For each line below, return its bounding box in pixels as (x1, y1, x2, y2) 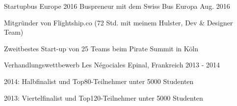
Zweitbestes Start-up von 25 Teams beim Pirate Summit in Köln (4, 43, 198, 53)
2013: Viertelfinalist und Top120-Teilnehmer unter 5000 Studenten (4, 92, 203, 103)
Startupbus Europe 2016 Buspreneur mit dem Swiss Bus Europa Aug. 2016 (4, 1, 230, 11)
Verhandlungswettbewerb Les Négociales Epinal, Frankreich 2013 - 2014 (4, 60, 220, 70)
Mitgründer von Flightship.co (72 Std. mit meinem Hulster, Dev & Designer (4, 17, 233, 27)
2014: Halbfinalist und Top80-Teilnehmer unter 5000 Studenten (4, 76, 194, 86)
